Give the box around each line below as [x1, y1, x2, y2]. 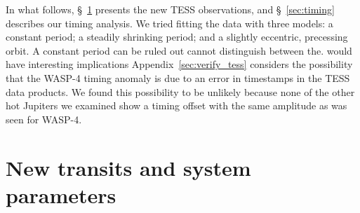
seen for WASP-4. [6, 111, 82, 126]
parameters [6, 180, 116, 209]
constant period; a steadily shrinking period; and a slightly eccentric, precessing [6, 29, 348, 44]
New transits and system [6, 153, 251, 181]
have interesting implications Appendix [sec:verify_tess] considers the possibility [6, 57, 353, 71]
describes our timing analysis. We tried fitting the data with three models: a [6, 15, 333, 30]
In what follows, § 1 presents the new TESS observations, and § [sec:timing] [6, 2, 335, 16]
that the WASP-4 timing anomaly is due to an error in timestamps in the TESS [6, 70, 350, 85]
